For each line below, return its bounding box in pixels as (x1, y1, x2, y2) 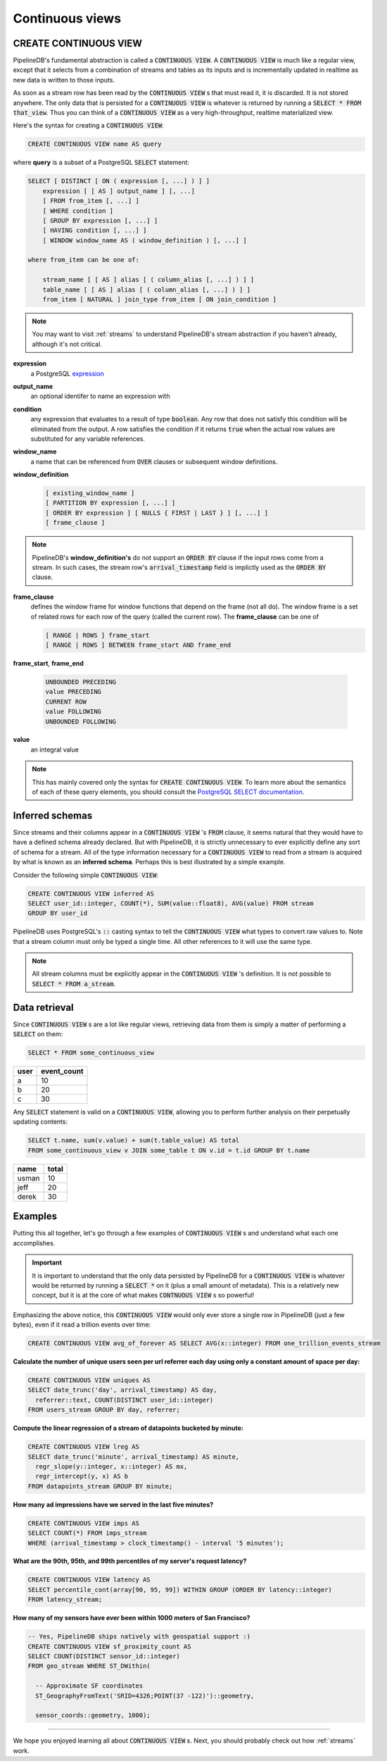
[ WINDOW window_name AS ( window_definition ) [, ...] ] (42, 236, 247, 244)
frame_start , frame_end (13, 659, 84, 667)
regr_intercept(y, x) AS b (35, 1472, 129, 1481)
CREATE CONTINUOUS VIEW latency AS (27, 1576, 151, 1584)
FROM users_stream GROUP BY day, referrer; (27, 1406, 181, 1414)
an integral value (30, 745, 79, 754)
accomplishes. (13, 1238, 56, 1247)
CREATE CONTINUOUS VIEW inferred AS (27, 890, 155, 897)
